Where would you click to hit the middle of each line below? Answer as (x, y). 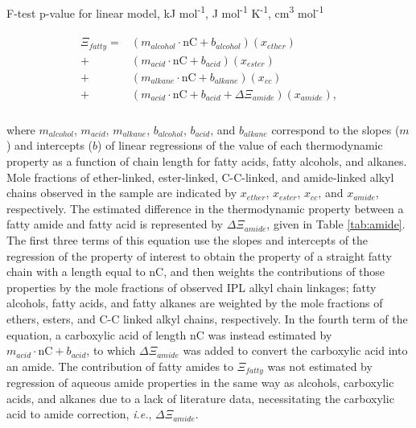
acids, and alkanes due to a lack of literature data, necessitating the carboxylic (200, 398)
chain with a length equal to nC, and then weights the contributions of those (196, 272)
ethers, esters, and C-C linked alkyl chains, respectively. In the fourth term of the (207, 319)
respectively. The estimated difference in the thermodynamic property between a (205, 208)
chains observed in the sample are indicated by (122, 193)
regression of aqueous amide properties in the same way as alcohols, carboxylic (200, 383)
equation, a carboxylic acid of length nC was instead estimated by (169, 334)
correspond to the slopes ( (336, 129)
